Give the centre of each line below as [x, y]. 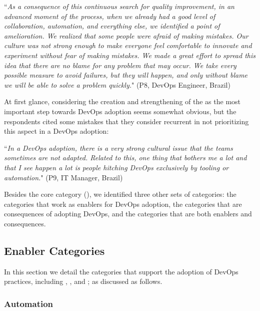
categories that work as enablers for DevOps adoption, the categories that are [123, 204]
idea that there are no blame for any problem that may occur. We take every [120, 65]
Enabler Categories [54, 250]
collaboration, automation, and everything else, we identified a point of [112, 26]
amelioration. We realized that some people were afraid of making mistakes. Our [126, 35]
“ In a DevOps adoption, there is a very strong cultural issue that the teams [118, 147]
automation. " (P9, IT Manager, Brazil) [63, 177]
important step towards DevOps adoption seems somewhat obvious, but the [120, 111]
